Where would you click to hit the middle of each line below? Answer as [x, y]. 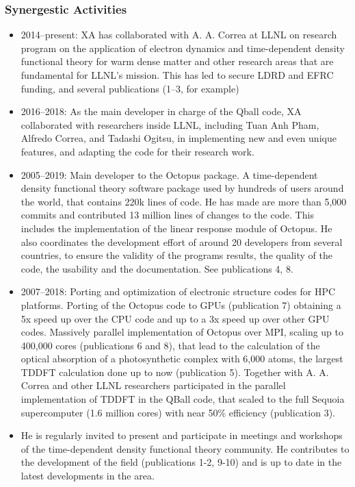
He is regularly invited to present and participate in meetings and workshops [182, 435]
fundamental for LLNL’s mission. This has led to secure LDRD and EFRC [177, 75]
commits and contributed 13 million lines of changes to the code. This [167, 215]
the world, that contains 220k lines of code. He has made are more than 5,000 [184, 201]
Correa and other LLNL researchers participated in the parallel [153, 385]
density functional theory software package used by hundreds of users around [182, 188]
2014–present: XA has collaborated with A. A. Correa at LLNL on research [179, 35]
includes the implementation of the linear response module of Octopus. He [176, 228]
